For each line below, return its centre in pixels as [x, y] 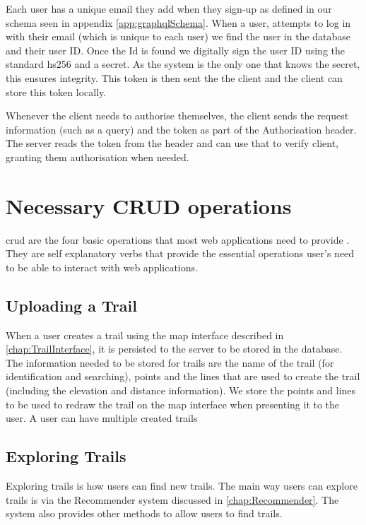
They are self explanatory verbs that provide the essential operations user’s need [180, 253]
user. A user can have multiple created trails [102, 418]
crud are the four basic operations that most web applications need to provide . [178, 239]
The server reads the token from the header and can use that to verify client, [172, 143]
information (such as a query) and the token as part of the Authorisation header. [181, 129]
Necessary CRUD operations [149, 205]
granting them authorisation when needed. [98, 157]
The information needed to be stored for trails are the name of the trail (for [170, 362]
